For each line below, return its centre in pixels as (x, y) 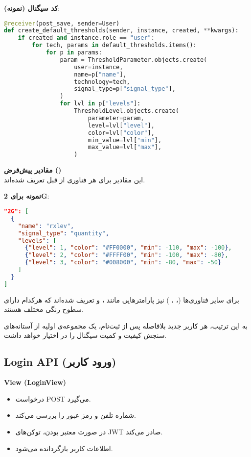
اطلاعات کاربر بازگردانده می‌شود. (64, 448)
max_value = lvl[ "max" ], (125, 147)
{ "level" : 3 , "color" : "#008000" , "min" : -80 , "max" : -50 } (123, 263)
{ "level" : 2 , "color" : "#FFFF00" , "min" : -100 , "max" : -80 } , (126, 255)
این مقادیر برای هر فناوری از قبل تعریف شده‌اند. (75, 179)
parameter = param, (116, 118)
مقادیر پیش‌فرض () (33, 170)
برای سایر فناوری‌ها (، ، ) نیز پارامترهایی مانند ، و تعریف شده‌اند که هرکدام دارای (122, 299)
